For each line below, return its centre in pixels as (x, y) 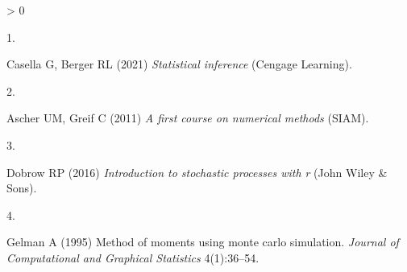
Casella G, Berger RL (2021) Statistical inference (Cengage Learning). (179, 64)
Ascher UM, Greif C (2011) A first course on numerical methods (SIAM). (188, 118)
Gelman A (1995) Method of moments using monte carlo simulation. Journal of (203, 242)
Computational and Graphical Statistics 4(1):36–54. (133, 257)
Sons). (22, 188)
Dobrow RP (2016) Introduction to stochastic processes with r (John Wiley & (197, 172)
